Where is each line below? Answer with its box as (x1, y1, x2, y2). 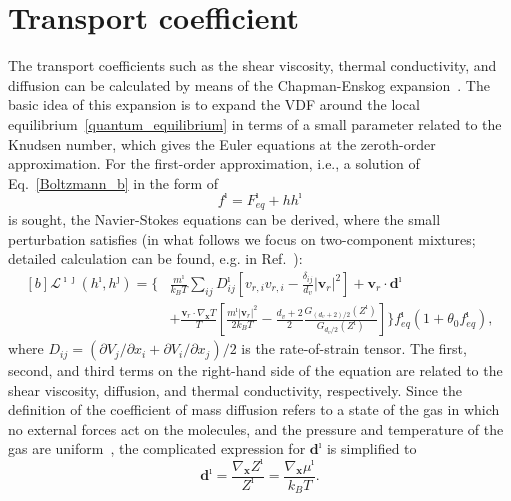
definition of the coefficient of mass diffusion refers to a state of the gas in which (8, 399, 500, 420)
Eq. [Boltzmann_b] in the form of (8, 172, 219, 193)
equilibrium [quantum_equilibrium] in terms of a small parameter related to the (8, 113, 502, 134)
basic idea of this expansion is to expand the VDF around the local (8, 94, 420, 115)
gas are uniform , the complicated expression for (8, 438, 306, 459)
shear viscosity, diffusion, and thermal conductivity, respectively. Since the (8, 379, 462, 400)
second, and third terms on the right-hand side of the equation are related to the (8, 360, 503, 381)
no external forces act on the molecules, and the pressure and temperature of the (8, 418, 504, 439)
